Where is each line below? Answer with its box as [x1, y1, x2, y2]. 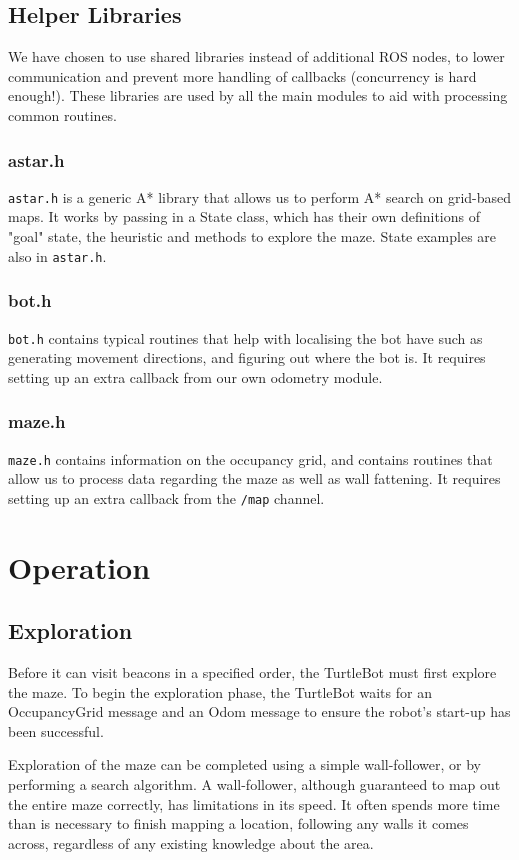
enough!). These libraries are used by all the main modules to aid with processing [8, 85, 508, 106]
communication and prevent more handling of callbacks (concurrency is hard [8, 65, 477, 86]
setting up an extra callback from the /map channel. [8, 487, 325, 508]
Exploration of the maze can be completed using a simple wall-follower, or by [8, 754, 481, 775]
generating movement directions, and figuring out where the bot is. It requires [8, 347, 486, 368]
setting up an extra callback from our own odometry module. [8, 366, 383, 387]
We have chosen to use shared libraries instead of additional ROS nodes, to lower [8, 46, 505, 67]
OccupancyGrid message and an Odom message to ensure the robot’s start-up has [8, 701, 511, 722]
